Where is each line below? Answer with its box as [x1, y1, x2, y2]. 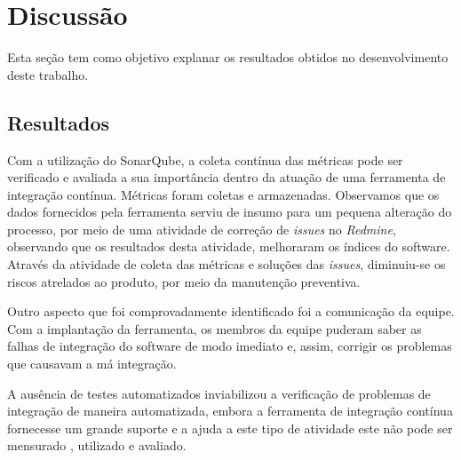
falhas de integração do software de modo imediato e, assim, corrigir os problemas [7, 337, 452, 355]
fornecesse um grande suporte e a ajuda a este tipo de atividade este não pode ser [7, 418, 453, 437]
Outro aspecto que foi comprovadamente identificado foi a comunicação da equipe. [7, 302, 455, 321]
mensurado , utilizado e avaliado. [7, 436, 187, 455]
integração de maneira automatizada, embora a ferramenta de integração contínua [7, 401, 453, 420]
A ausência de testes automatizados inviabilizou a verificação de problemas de [7, 384, 431, 402]
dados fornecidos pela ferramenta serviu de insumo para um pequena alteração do [7, 202, 452, 221]
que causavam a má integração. [7, 354, 177, 373]
